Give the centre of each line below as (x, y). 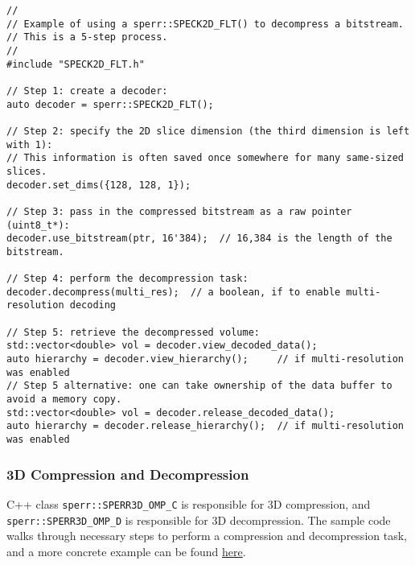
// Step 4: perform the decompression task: (127, 279)
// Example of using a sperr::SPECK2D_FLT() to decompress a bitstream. (205, 24)
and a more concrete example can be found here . (126, 551)
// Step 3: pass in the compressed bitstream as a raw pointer (179, 211)
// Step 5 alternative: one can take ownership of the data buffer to (199, 386)
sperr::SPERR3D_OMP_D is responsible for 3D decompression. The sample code (199, 520)
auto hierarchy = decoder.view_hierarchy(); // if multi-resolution (205, 359)
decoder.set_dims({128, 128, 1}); (99, 185)
